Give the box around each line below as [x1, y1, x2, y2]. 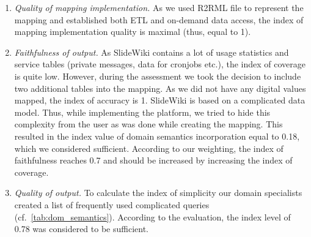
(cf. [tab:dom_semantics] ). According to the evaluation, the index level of [14, 210, 291, 223]
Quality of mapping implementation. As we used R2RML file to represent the [14, 1, 304, 13]
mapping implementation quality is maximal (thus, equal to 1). [14, 25, 251, 38]
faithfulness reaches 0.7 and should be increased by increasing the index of [14, 154, 293, 167]
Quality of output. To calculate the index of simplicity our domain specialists [14, 186, 302, 199]
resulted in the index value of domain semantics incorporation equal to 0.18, [14, 129, 300, 142]
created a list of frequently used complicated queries [14, 198, 210, 211]
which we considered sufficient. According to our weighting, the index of [14, 141, 284, 154]
